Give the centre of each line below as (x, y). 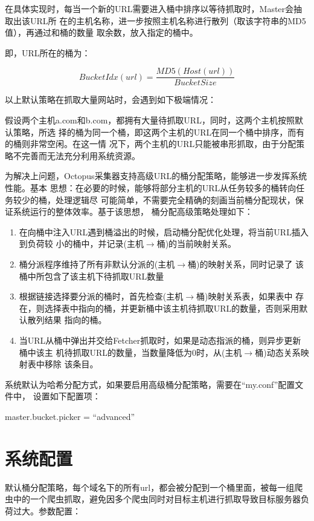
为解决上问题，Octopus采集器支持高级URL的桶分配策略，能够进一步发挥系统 (156, 176)
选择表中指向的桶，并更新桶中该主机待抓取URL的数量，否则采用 (172, 308)
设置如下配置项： (67, 396)
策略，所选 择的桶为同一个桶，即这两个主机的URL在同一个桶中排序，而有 (159, 132)
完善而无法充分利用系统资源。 (81, 155)
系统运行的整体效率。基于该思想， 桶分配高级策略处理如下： (133, 211)
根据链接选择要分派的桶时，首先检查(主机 (101, 296)
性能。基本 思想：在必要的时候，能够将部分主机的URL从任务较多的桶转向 (151, 188)
